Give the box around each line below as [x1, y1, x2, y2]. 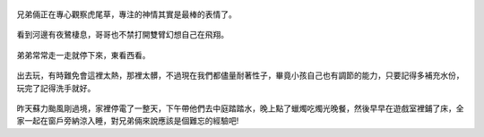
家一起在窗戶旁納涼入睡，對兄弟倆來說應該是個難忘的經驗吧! [16, 116, 239, 126]
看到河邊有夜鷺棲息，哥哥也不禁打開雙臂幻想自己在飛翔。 [16, 30, 229, 40]
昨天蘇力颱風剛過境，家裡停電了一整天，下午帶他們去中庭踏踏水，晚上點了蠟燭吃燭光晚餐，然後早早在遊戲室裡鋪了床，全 [16, 103, 464, 114]
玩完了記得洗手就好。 [16, 82, 96, 93]
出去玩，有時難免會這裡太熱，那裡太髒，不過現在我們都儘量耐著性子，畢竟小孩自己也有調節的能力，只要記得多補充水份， [16, 70, 464, 81]
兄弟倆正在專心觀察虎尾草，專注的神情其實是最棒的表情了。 [16, 9, 237, 20]
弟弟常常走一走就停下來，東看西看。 [16, 49, 151, 60]
